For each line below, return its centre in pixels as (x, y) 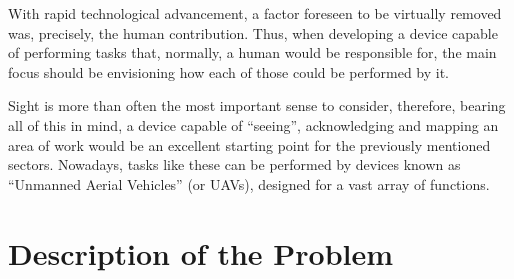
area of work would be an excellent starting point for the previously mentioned (249, 144)
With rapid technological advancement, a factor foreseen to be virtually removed (255, 13)
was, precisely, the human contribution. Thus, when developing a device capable (253, 32)
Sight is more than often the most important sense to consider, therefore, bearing (257, 105)
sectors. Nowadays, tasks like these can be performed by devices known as (234, 164)
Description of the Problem (201, 252)
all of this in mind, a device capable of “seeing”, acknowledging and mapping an (253, 124)
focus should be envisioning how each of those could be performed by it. (229, 71)
